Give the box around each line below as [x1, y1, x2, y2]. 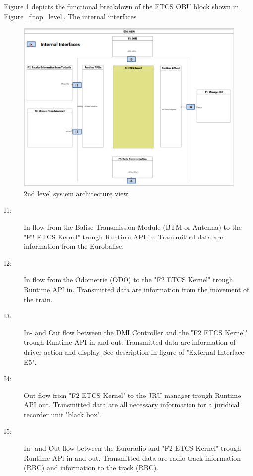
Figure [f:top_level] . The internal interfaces [4, 11, 137, 21]
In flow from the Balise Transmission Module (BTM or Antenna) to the [24, 221, 242, 232]
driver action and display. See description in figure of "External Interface [24, 346, 244, 357]
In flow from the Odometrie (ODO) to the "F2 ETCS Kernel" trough [24, 274, 233, 285]
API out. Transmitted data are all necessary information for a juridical [24, 399, 240, 410]
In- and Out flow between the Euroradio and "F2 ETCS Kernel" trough [24, 443, 241, 453]
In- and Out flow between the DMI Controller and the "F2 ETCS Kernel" [24, 327, 248, 337]
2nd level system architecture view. [24, 188, 130, 198]
